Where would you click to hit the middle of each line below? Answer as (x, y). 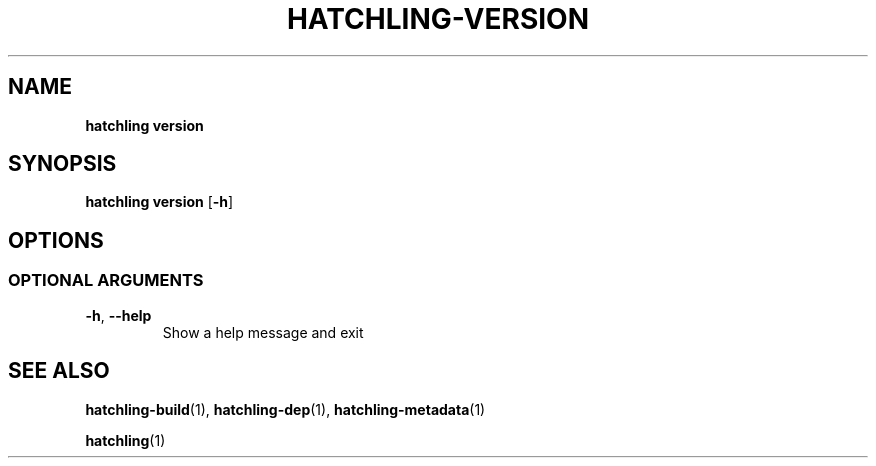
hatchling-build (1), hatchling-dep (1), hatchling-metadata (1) (285, 409)
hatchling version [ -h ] (159, 202)
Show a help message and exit (263, 332)
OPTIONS (56, 240)
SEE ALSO (59, 371)
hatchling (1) (125, 440)
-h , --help (118, 315)
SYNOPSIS (62, 164)
